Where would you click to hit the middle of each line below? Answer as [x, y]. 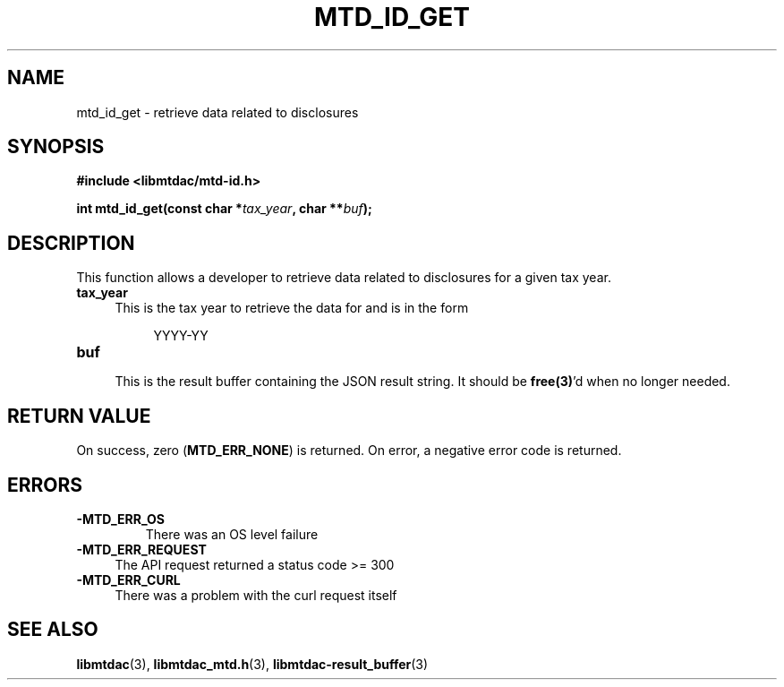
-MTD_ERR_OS [120, 519]
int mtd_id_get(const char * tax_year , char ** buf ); [224, 209]
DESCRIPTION [71, 243]
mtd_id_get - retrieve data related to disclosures [217, 112]
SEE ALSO [53, 630]
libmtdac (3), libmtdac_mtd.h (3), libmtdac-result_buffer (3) [252, 664]
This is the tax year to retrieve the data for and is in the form [292, 308]
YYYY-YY [181, 336]
